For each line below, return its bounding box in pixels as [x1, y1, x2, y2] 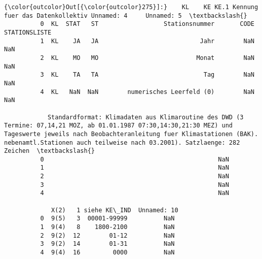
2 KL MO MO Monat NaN [40, 54, 254, 61]
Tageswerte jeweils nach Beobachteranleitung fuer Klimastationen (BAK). [4, 130, 258, 138]
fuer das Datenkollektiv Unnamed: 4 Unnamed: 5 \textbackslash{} [4, 12, 247, 19]
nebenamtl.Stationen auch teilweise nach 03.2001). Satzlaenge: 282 [4, 139, 240, 146]
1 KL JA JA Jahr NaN [40, 37, 254, 45]
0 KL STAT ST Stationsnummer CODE [40, 20, 254, 28]
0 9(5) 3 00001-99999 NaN [40, 215, 175, 222]
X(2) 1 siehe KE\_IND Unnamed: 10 [51, 206, 178, 214]
